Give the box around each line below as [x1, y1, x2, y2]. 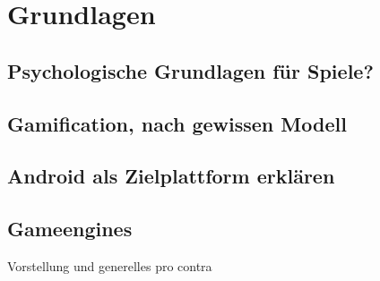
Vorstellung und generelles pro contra [7, 256, 212, 275]
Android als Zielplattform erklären [7, 162, 335, 190]
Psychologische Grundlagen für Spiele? [7, 56, 374, 84]
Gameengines [7, 215, 133, 243]
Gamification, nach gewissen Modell [7, 109, 347, 137]
